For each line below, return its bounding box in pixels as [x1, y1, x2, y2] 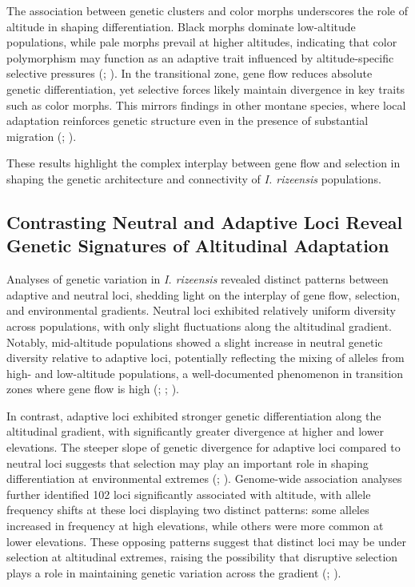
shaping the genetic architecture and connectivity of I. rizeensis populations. [6, 170, 381, 187]
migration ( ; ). [6, 127, 77, 144]
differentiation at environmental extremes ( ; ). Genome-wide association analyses [6, 470, 402, 487]
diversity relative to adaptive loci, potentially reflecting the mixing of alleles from [6, 349, 405, 366]
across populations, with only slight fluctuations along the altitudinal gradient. [6, 317, 392, 334]
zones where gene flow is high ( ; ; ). [6, 380, 180, 397]
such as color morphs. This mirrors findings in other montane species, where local [6, 96, 406, 113]
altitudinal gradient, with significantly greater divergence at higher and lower [6, 423, 385, 440]
